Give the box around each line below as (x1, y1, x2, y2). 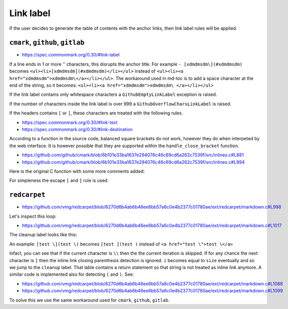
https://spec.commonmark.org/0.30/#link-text (22, 119, 118, 126)
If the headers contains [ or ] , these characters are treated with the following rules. (9, 110, 183, 116)
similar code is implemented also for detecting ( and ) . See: (9, 271, 134, 277)
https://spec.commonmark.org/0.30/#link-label (22, 52, 120, 58)
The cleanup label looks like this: (9, 232, 78, 238)
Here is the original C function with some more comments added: (9, 168, 145, 174)
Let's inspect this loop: (9, 213, 56, 219)
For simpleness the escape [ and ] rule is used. (9, 177, 109, 183)
